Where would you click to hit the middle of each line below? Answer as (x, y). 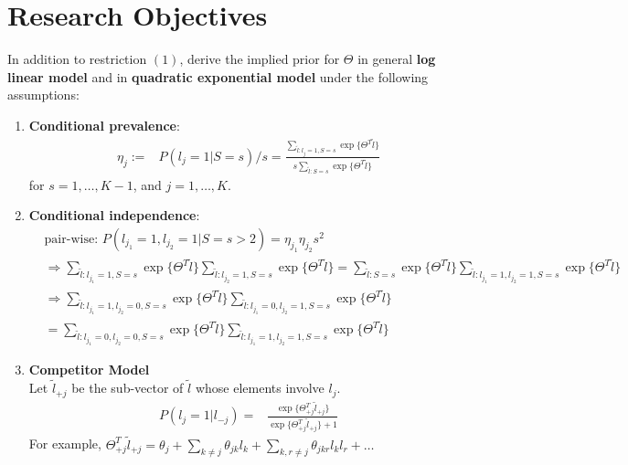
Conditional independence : (114, 215)
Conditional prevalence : (104, 125)
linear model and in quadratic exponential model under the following (218, 76)
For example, (65, 444)
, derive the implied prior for (260, 59)
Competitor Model (89, 370)
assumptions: (43, 95)
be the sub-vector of (128, 388)
